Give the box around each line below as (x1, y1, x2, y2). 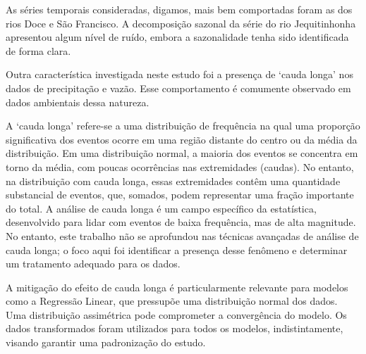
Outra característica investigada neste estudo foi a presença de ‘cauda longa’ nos (6, 67, 353, 82)
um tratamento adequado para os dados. (6, 256, 181, 271)
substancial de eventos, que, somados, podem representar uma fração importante (6, 187, 354, 202)
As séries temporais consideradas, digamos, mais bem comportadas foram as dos (6, 2, 353, 16)
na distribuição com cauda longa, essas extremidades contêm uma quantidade (6, 173, 341, 188)
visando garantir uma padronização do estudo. (6, 335, 206, 350)
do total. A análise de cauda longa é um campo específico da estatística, (6, 201, 317, 215)
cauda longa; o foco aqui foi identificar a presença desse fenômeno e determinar (6, 242, 348, 257)
